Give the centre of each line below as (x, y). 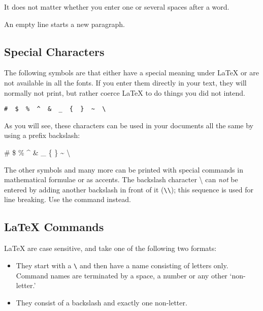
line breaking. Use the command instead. (68, 199)
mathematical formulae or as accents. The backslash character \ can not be (121, 179)
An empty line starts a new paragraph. (64, 24)
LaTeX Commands (54, 227)
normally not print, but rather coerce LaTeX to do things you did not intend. (125, 92)
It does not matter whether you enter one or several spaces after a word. (117, 7)
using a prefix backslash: (42, 135)
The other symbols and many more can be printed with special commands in (124, 169)
